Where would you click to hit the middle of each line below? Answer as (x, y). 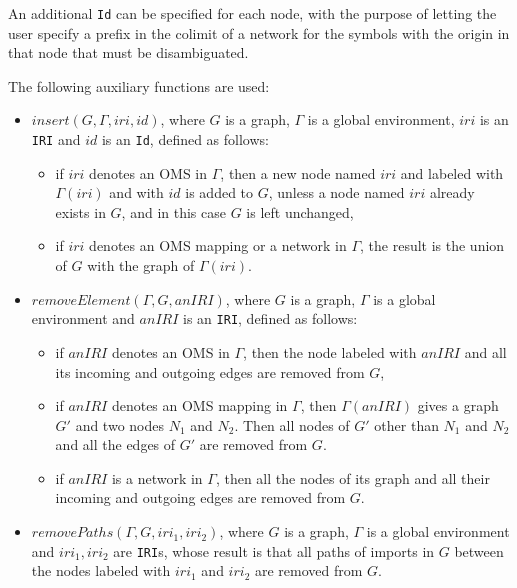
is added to (219, 192)
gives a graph (458, 405)
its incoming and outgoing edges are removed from (210, 371)
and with (136, 192)
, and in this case (173, 211)
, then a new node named (298, 172)
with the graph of (141, 265)
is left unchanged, (300, 211)
